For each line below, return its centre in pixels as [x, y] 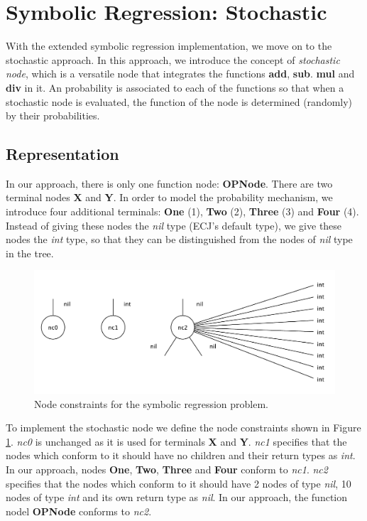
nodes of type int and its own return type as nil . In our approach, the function [177, 497]
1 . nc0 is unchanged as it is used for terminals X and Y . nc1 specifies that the [176, 441]
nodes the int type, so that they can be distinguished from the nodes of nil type [179, 239]
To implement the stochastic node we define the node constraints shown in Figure [183, 428]
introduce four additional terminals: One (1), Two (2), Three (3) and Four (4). [182, 211]
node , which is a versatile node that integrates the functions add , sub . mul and [180, 74]
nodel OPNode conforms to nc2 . [79, 511]
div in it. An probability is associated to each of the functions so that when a [175, 87]
